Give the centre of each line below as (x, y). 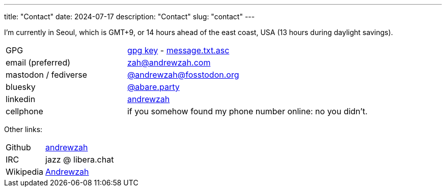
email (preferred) (38, 62)
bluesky (21, 87)
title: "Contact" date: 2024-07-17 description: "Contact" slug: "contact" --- (130, 17)
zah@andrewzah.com (169, 62)
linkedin (21, 99)
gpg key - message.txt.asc (178, 50)
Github (18, 147)
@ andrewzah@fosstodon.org (183, 75)
